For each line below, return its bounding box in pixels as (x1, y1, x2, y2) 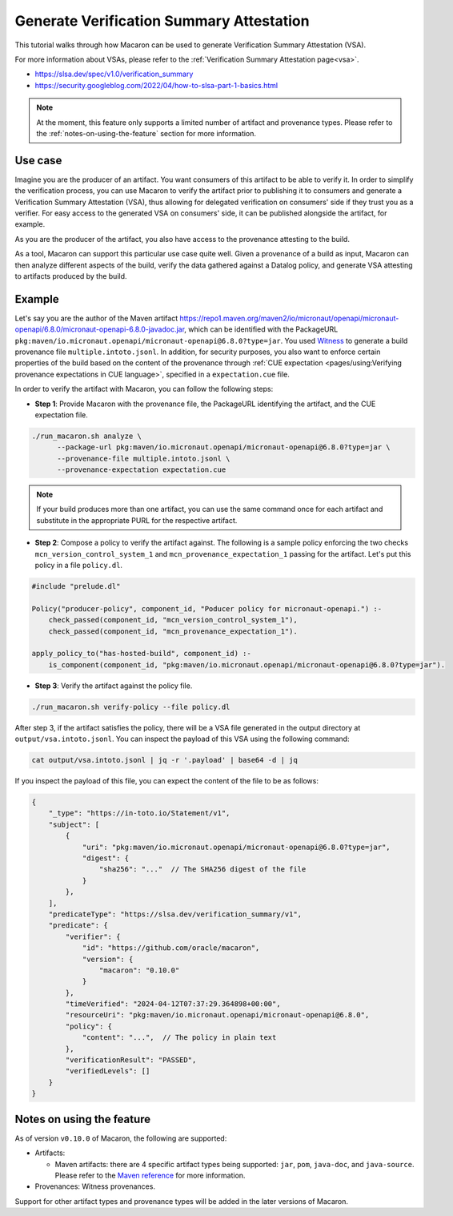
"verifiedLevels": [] (65, 1066, 150, 1076)
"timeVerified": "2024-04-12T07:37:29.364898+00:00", (65, 1000, 281, 1009)
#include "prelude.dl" (31, 582, 121, 591)
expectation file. (34, 409, 88, 420)
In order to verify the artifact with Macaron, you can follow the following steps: (14, 385, 274, 394)
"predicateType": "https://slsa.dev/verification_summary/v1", (48, 909, 303, 919)
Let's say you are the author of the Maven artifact (14, 313, 178, 323)
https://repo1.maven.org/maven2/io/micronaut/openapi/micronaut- (179, 313, 399, 323)
